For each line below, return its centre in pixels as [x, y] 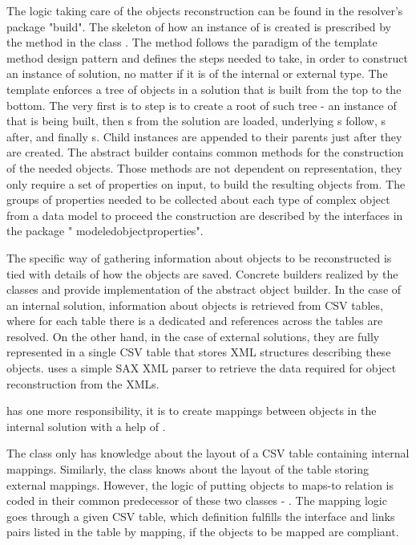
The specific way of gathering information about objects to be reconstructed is [199, 257]
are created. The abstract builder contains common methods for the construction [205, 152]
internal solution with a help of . [86, 426]
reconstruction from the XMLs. [83, 383]
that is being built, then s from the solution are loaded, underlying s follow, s [196, 121]
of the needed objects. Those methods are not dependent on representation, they [204, 167]
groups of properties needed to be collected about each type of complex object [198, 199]
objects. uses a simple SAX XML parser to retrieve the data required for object [202, 368]
